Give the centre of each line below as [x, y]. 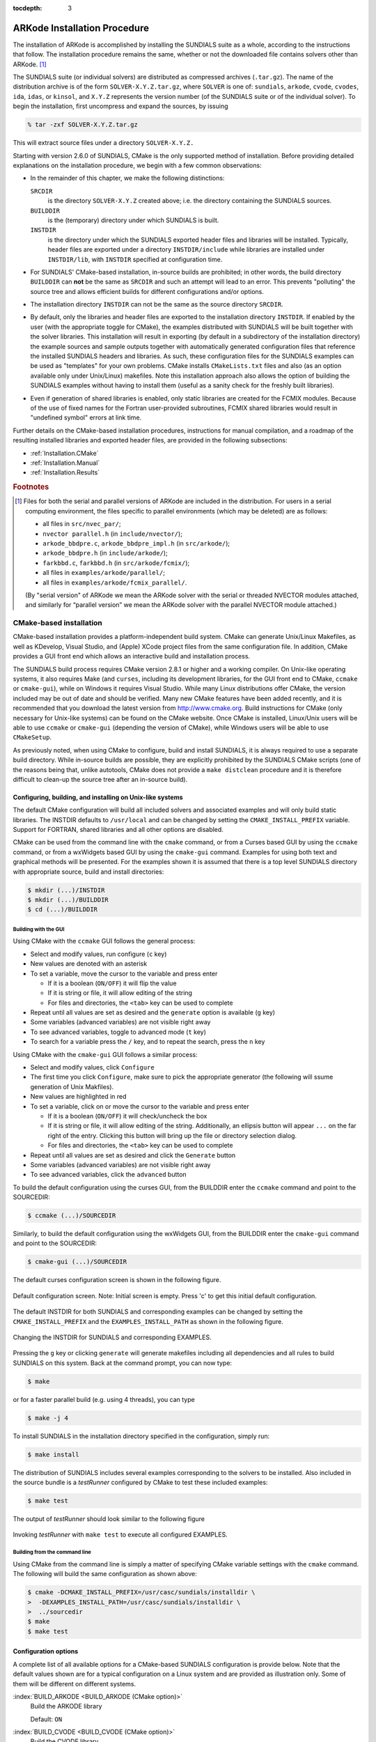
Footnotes [31, 487]
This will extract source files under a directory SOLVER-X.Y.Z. [103, 143]
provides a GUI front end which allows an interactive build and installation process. [132, 656]
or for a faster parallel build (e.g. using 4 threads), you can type [104, 1399]
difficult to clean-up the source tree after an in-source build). [100, 779]
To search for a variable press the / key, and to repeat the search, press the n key [148, 1042]
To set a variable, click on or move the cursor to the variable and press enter [140, 1106]
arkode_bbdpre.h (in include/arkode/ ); [105, 553]
